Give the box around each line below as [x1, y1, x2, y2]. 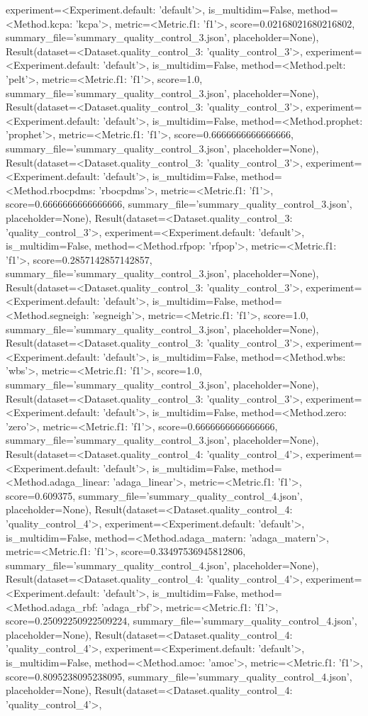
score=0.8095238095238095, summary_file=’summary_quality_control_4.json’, [6, 669, 352, 683]
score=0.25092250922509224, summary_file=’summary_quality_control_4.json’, [6, 613, 357, 628]
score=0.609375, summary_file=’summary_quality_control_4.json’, [6, 488, 303, 503]
